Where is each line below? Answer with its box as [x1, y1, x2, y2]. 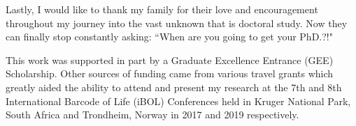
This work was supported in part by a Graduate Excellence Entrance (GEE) [6, 52, 334, 67]
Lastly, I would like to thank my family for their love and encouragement [6, 2, 318, 16]
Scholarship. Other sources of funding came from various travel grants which [6, 66, 334, 81]
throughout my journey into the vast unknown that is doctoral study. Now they [6, 15, 348, 30]
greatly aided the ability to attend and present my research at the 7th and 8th [6, 79, 342, 94]
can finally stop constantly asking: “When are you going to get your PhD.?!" [6, 29, 333, 44]
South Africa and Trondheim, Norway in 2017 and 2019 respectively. [6, 107, 299, 122]
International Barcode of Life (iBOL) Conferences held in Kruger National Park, [6, 93, 351, 108]
